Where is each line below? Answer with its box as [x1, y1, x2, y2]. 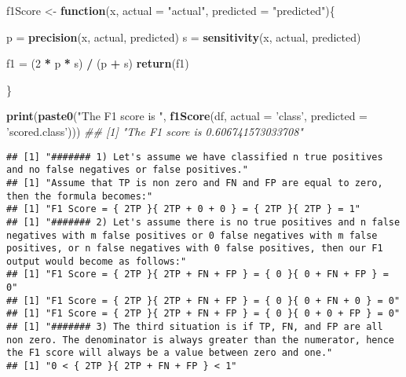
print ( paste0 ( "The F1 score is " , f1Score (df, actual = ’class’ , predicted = [6, 108, 368, 124]
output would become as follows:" [6, 255, 187, 267]
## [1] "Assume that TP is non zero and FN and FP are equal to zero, [6, 177, 383, 188]
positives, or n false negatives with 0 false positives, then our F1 [6, 243, 383, 254]
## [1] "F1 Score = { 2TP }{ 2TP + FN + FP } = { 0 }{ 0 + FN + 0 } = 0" [6, 295, 401, 306]
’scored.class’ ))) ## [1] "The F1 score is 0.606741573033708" [6, 123, 303, 139]
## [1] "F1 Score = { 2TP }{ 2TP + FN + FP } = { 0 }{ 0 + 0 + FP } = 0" [6, 308, 401, 320]
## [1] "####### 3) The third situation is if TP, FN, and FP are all [6, 321, 383, 333]
